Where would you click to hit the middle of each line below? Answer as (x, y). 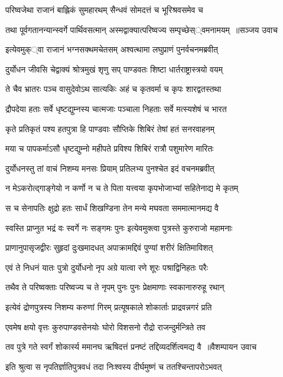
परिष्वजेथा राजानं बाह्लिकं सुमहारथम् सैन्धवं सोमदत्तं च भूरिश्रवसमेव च (104, 9)
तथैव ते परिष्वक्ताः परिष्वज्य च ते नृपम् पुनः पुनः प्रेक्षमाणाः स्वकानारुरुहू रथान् (115, 287)
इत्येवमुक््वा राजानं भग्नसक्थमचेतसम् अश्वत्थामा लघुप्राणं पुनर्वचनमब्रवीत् (112, 49)
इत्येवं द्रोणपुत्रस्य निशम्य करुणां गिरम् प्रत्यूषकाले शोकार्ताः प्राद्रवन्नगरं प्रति (109, 306)
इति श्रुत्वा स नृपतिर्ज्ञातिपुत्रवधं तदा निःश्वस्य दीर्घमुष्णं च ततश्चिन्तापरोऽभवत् (114, 366)
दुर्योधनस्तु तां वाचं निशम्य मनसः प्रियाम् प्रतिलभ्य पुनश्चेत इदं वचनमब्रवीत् (110, 168)
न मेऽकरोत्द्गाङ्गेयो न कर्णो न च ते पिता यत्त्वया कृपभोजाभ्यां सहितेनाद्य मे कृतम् (122, 188)
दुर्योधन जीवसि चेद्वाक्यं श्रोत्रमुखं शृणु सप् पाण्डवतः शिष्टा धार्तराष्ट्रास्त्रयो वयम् (114, 69)
